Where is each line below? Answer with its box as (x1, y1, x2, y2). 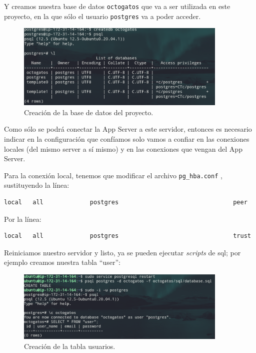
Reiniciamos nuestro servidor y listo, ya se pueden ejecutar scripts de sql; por (4, 247, 241, 257)
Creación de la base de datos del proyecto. (24, 107, 153, 117)
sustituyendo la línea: (4, 180, 69, 190)
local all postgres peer (4, 199, 247, 206)
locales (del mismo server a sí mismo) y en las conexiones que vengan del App (4, 143, 242, 154)
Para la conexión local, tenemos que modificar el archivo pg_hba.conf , (4, 170, 222, 180)
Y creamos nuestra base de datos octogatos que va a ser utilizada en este (4, 1, 230, 11)
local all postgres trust (4, 232, 251, 240)
